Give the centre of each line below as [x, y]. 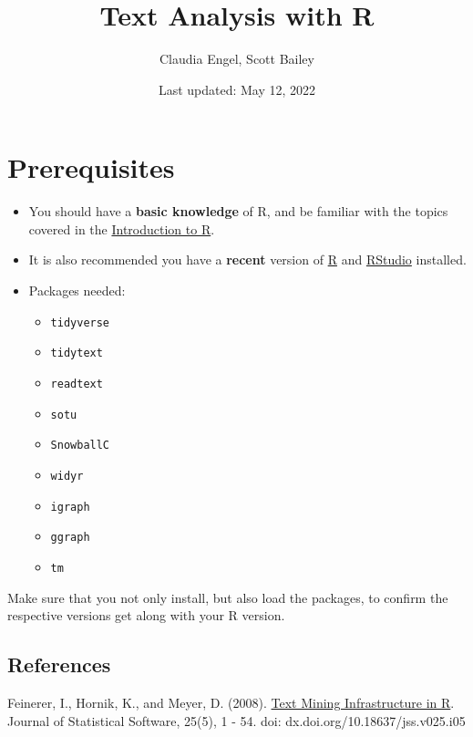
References [59, 664]
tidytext [77, 353]
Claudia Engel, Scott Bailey [237, 59]
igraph [70, 507]
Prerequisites [91, 167]
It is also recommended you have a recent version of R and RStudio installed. [247, 260]
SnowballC [80, 446]
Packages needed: [77, 291]
